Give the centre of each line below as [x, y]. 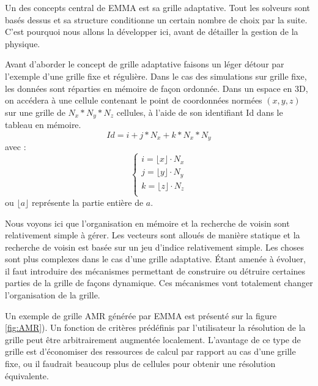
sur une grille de [35, 112]
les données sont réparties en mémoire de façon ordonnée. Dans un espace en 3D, [157, 88]
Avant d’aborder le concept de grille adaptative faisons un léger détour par [145, 64]
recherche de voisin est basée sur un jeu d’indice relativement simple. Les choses [154, 247]
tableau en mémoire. [43, 125]
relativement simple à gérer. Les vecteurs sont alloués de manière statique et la [153, 235]
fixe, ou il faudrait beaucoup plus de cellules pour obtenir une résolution [140, 364]
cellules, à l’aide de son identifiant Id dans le [200, 112]
